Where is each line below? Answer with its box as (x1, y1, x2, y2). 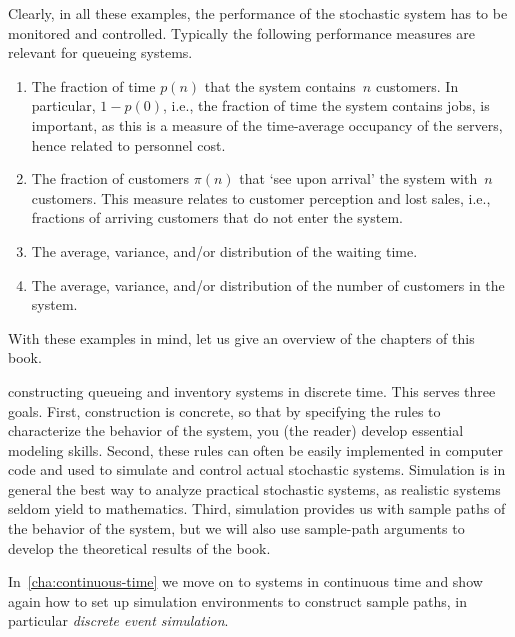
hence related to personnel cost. (31, 134, 226, 155)
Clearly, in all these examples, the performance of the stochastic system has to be (8, 3, 508, 23)
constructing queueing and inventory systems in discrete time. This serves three (8, 380, 496, 401)
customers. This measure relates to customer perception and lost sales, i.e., (31, 187, 491, 208)
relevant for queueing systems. (8, 42, 193, 63)
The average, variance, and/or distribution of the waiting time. (31, 240, 418, 261)
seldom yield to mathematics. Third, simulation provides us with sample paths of (8, 498, 506, 519)
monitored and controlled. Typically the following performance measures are (8, 22, 476, 43)
